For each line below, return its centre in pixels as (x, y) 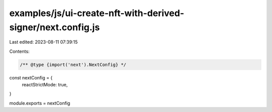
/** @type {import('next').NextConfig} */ (73, 65)
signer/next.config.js (55, 27)
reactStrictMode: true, (45, 85)
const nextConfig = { (31, 77)
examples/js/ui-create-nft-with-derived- (97, 13)
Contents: (19, 51)
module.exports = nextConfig (40, 103)
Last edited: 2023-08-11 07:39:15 (44, 42)
